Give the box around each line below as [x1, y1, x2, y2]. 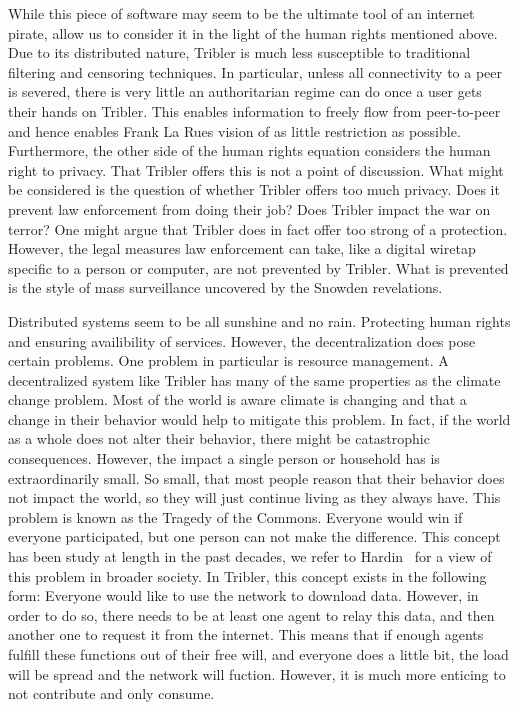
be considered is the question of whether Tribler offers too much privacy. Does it [8, 179, 500, 200]
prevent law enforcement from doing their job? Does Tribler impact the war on [8, 198, 491, 219]
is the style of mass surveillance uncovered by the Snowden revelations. [8, 277, 443, 298]
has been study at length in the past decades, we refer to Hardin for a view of [8, 546, 492, 567]
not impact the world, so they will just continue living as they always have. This [8, 487, 501, 508]
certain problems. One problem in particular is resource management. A [8, 350, 449, 371]
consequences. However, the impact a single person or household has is [8, 448, 440, 469]
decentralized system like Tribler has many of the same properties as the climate [8, 369, 501, 390]
